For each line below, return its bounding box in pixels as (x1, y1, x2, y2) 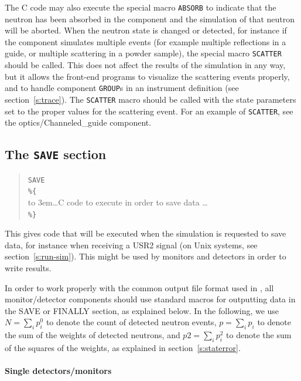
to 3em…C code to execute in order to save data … (28, 195, 208, 208)
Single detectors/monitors (5, 365, 112, 377)
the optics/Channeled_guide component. (5, 116, 152, 129)
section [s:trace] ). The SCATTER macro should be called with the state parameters (5, 93, 296, 105)
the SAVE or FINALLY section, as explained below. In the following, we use (5, 304, 279, 316)
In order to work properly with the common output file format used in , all (5, 281, 274, 294)
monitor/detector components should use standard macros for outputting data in (5, 293, 296, 305)
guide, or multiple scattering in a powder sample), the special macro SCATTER (5, 47, 282, 59)
